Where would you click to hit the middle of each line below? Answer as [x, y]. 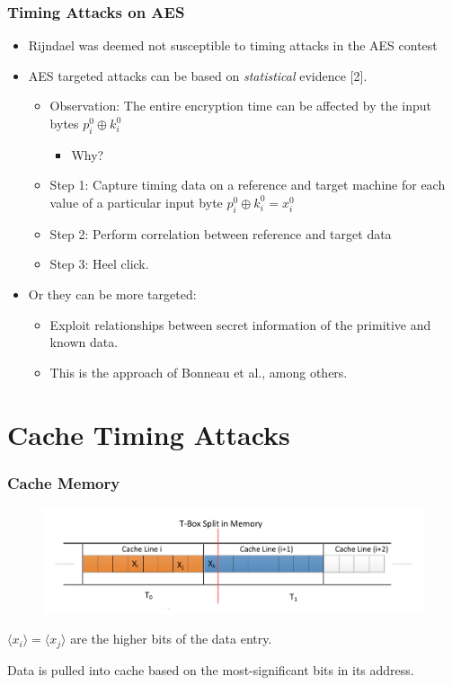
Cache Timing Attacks [149, 434]
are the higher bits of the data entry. [171, 639]
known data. [84, 342]
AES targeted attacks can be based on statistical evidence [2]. [198, 75]
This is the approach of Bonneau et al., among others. [199, 372]
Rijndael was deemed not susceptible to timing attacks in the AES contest [233, 45]
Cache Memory [64, 482]
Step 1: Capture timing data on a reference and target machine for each [248, 185]
